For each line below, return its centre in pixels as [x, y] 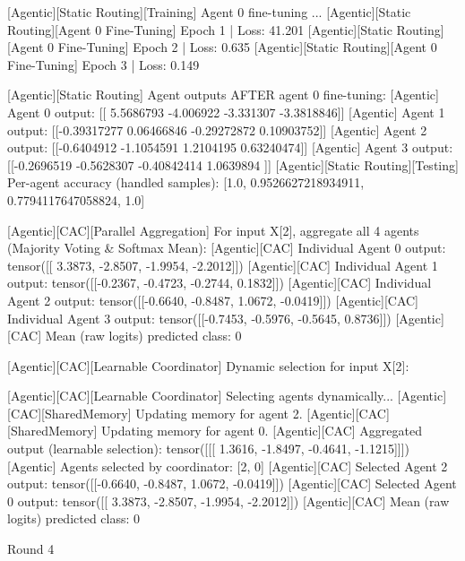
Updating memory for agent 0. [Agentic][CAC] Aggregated [262, 431]
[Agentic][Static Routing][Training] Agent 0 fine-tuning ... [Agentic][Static [209, 12]
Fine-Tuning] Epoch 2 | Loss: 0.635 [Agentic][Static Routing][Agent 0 [247, 47]
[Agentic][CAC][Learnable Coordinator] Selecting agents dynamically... [200, 396]
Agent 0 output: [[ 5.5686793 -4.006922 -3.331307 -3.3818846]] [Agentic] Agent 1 [226, 112]
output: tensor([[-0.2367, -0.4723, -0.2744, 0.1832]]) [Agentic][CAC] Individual [220, 283]
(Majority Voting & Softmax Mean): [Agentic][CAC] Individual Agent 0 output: [227, 248]
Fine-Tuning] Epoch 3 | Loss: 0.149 [103, 64]
